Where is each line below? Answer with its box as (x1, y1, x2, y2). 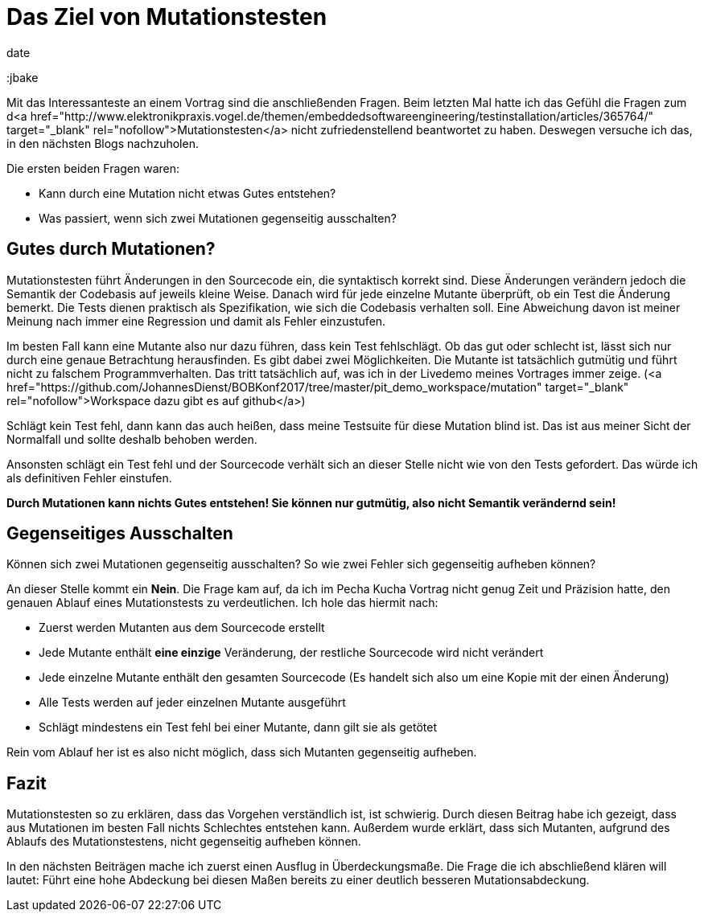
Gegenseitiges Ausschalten (6, 523, 233, 544)
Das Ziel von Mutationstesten (6, 3, 327, 31)
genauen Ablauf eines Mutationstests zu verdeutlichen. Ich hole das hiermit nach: (6, 596, 438, 610)
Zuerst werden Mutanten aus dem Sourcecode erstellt (39, 621, 325, 635)
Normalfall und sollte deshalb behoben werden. (6, 432, 257, 446)
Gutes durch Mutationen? (6, 239, 216, 260)
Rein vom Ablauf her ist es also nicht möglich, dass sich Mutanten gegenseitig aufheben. (6, 745, 477, 760)
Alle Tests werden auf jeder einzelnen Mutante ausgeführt (39, 695, 346, 710)
